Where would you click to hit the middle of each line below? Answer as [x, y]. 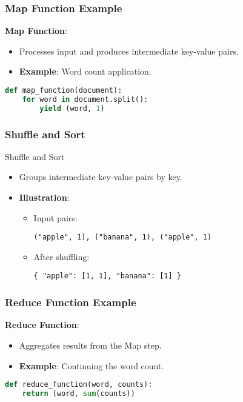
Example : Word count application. [85, 71]
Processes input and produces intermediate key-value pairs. [129, 51]
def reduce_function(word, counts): [79, 385]
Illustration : [44, 197]
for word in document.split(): [85, 99]
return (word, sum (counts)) [78, 394]
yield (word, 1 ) [72, 108]
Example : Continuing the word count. [92, 365]
